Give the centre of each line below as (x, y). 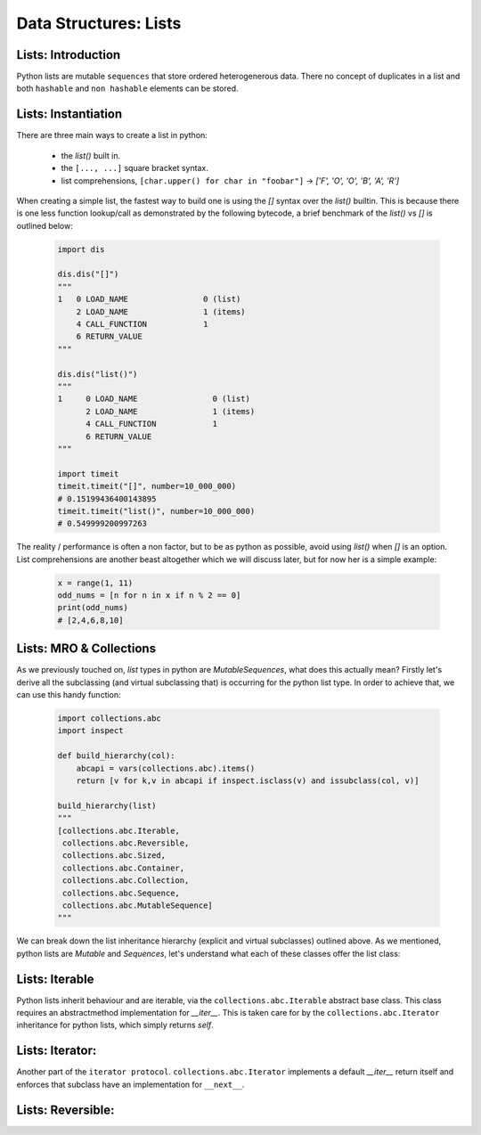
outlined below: (45, 225)
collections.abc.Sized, (114, 856)
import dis (81, 249)
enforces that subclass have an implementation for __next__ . (130, 1084)
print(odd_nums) (93, 608)
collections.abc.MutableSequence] (138, 905)
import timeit (88, 474)
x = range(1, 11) (95, 583)
